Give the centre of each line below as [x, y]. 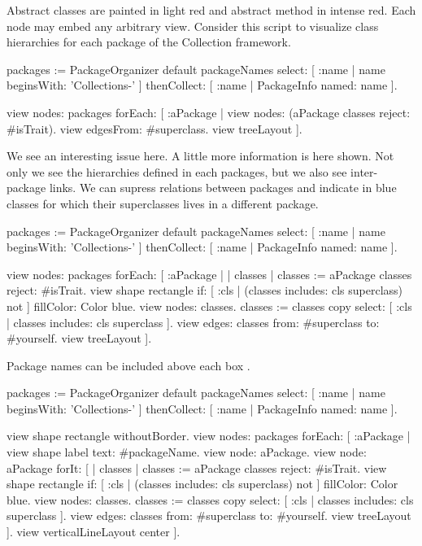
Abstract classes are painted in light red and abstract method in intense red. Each [211, 10]
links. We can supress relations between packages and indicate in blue [223, 188]
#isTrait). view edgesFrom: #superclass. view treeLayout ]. [154, 128]
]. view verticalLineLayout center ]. [94, 532]
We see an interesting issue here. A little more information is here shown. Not [200, 156]
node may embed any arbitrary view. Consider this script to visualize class [193, 26]
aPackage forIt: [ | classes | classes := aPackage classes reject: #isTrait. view [197, 467]
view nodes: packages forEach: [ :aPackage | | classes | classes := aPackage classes [209, 274]
